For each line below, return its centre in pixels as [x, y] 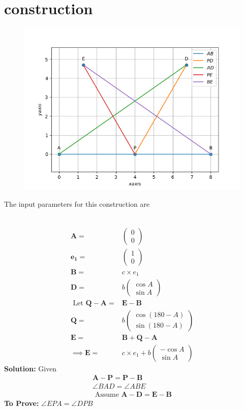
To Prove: [22, 403]
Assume [107, 395]
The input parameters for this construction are [77, 203]
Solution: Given [30, 368]
